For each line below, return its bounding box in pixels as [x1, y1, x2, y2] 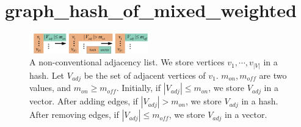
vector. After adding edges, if [29, 95, 138, 107]
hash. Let [29, 68, 65, 81]
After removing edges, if [29, 108, 119, 121]
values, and [29, 81, 71, 94]
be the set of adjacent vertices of [84, 68, 206, 81]
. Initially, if [116, 81, 161, 94]
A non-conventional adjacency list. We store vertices [29, 56, 225, 68]
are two [259, 68, 287, 81]
